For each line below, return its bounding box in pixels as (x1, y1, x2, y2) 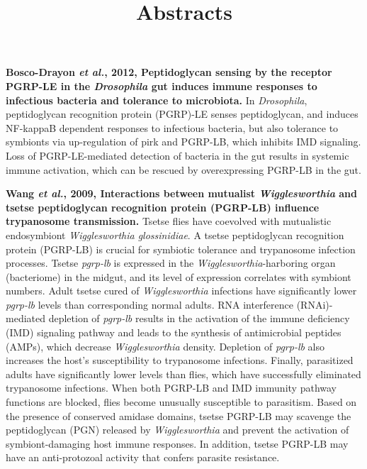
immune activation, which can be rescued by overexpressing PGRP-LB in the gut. (6, 162, 361, 177)
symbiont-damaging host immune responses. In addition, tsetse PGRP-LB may (6, 436, 349, 451)
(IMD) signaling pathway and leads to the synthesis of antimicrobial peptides (6, 325, 341, 340)
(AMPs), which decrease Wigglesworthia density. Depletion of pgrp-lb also (6, 338, 325, 353)
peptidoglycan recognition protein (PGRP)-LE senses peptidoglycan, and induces (6, 106, 358, 121)
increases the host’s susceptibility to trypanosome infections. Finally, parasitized (6, 353, 354, 368)
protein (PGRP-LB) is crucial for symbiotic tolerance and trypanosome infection (6, 241, 356, 256)
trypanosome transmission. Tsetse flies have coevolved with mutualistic (6, 214, 332, 228)
